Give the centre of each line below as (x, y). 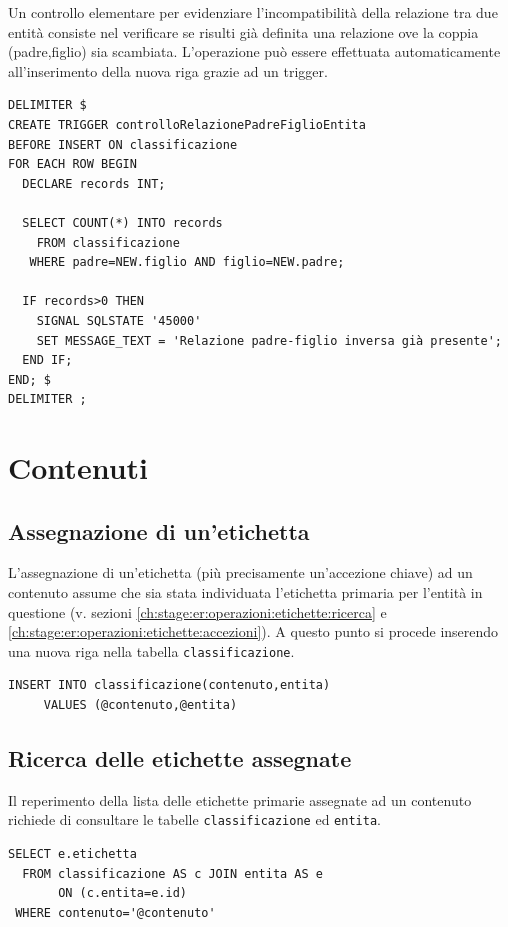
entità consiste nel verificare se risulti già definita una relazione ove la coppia (243, 31)
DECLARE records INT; (94, 183)
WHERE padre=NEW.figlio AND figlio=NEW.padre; (187, 262)
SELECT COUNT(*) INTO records (122, 222)
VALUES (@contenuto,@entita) (140, 705)
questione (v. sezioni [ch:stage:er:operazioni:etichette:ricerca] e (197, 611)
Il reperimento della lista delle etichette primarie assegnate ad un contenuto (240, 799)
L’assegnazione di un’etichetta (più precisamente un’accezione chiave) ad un (240, 572)
